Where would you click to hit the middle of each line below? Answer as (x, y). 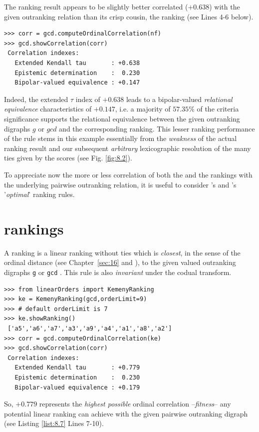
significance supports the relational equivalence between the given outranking (122, 118)
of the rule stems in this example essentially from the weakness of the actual (121, 138)
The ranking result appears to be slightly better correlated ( (96, 6)
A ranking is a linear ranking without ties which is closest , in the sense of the (122, 252)
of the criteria (218, 109)
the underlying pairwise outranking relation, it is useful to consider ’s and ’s (120, 184)
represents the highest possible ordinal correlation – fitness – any (135, 404)
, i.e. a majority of (143, 109)
